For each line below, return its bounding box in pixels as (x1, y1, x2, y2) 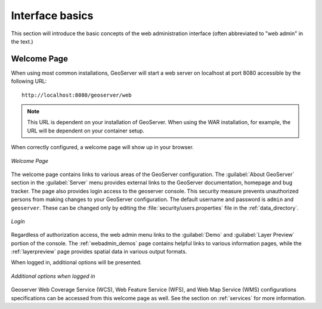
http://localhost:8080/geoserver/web (21, 91, 132, 98)
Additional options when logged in (11, 272, 95, 280)
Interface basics (11, 9, 94, 22)
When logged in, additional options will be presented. (11, 259, 142, 266)
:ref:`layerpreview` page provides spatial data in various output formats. (11, 248, 187, 255)
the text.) (11, 38, 33, 45)
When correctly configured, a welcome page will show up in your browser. (11, 144, 194, 151)
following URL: (11, 78, 47, 85)
